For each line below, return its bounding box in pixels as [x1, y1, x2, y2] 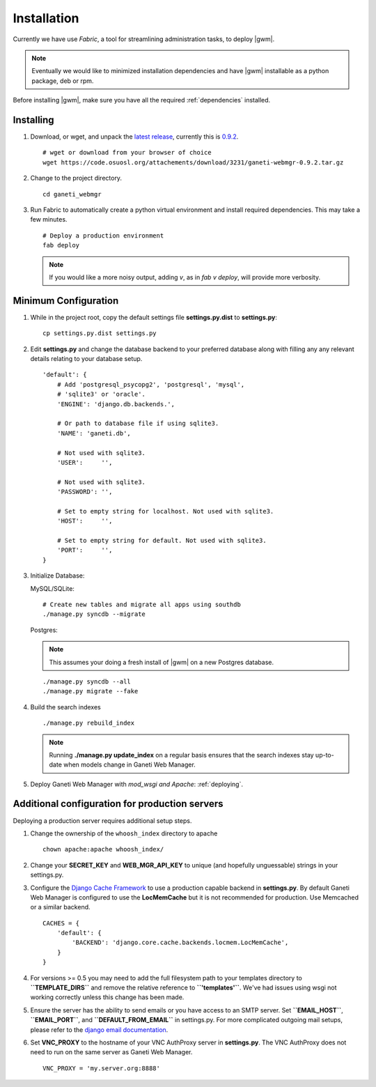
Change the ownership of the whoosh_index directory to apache [30, 829, 218, 838]
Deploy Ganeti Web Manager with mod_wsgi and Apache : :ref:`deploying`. [30, 780, 244, 788]
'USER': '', [56, 458, 113, 466]
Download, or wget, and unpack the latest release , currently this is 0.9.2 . [30, 132, 239, 141]
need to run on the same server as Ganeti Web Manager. [30, 1048, 193, 1056]
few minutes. [30, 215, 68, 224]
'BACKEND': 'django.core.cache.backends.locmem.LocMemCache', [72, 939, 289, 947]
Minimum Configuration [13, 295, 119, 307]
